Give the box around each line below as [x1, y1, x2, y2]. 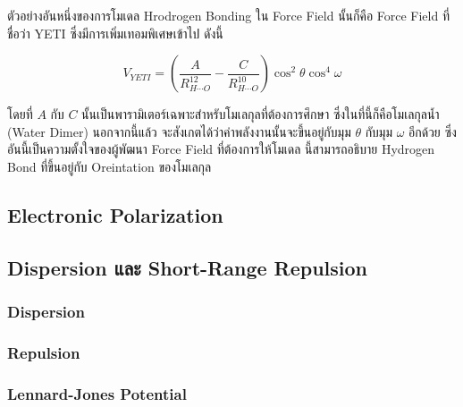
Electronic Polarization [7, 200, 223, 228]
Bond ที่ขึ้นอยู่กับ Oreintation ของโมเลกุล [7, 157, 212, 175]
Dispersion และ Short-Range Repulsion [7, 253, 368, 281]
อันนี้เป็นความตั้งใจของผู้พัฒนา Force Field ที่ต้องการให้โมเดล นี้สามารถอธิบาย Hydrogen [7, 140, 435, 158]
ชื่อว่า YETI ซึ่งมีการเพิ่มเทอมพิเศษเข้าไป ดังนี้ [7, 23, 223, 42]
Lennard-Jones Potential [7, 382, 187, 404]
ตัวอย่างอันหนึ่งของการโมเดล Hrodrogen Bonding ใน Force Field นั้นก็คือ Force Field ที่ [7, 6, 450, 24]
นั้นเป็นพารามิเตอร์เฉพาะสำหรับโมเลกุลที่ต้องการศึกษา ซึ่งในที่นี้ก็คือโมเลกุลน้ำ [81, 105, 440, 123]
